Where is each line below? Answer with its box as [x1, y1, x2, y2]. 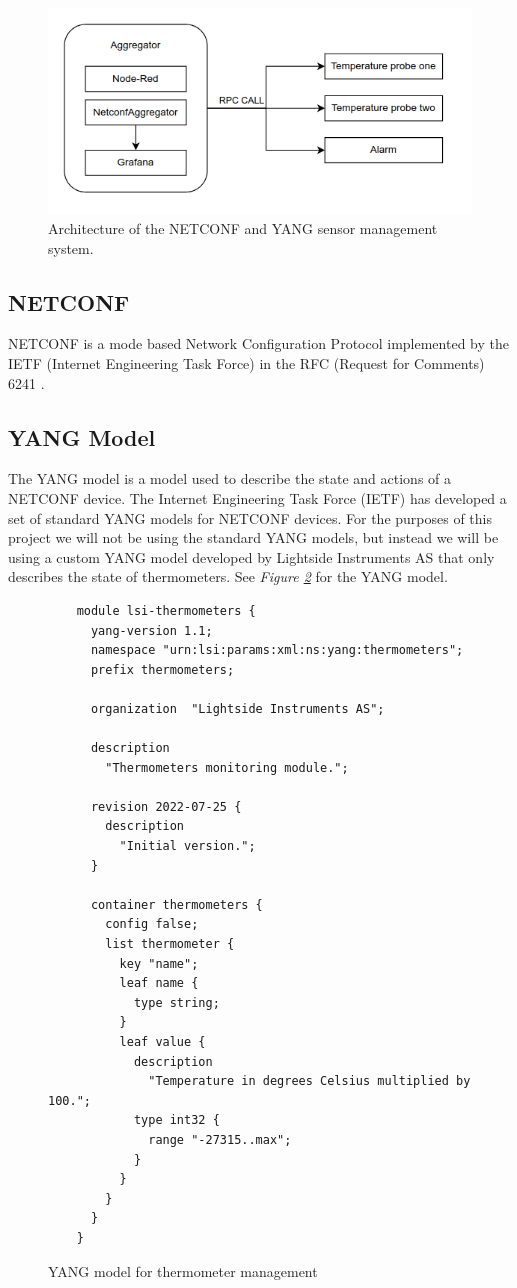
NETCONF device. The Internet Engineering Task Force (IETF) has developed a [8, 487, 507, 508]
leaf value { [119, 1034, 206, 1049]
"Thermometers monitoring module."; [105, 760, 349, 775]
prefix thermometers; [90, 662, 235, 677]
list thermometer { [105, 937, 235, 952]
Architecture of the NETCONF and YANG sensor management [48, 217, 438, 238]
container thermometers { [90, 897, 263, 912]
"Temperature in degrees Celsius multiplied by [148, 1074, 471, 1089]
